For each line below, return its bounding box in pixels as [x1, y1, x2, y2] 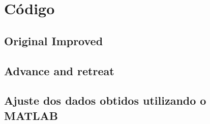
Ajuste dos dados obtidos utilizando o [4, 92, 206, 108]
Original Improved [4, 33, 103, 48]
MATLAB [4, 107, 58, 123]
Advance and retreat [4, 63, 114, 78]
